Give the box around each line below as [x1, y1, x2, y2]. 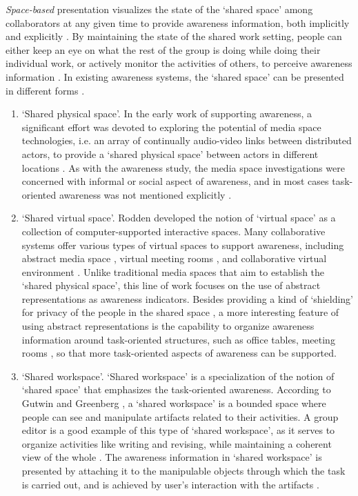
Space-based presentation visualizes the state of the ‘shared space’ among [6, 2, 313, 16]
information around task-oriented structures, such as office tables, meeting [21, 332, 335, 346]
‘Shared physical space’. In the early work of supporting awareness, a [21, 106, 312, 121]
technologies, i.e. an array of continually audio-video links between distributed [21, 133, 352, 148]
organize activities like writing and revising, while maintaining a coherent [21, 436, 332, 450]
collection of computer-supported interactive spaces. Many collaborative [21, 224, 326, 238]
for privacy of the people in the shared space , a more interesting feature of [21, 305, 339, 319]
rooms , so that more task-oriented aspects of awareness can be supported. [21, 346, 337, 360]
